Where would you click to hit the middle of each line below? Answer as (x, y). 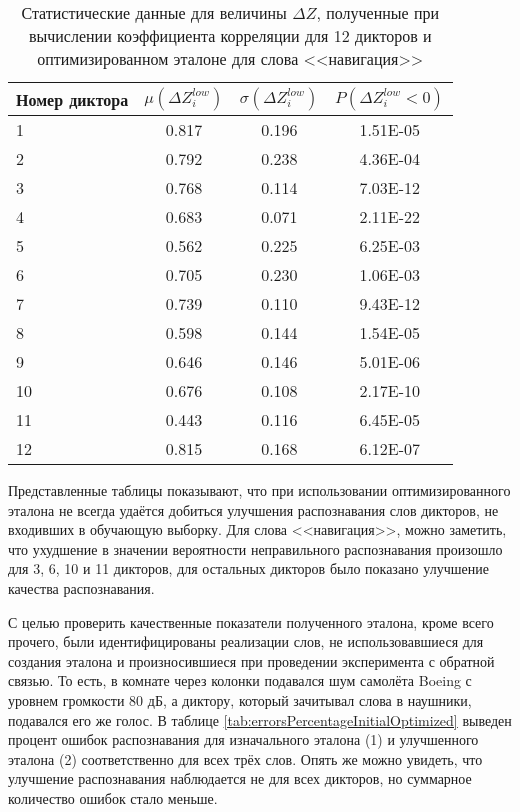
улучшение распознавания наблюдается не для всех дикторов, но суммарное (240, 778)
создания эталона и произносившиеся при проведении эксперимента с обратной (251, 660)
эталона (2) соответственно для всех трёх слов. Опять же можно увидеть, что (245, 758)
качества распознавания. (81, 587)
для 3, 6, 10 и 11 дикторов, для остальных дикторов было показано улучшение (248, 568)
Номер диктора (72, 99)
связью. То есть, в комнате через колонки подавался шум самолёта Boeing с (240, 680)
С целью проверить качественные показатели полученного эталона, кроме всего (251, 621)
